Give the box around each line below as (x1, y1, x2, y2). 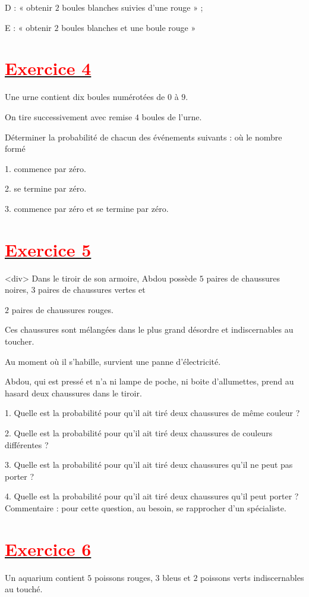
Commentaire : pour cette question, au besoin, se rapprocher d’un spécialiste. (5, 501, 286, 514)
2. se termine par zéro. (5, 182, 87, 195)
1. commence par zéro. (5, 162, 86, 174)
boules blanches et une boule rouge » (61, 21, 196, 33)
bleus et (162, 571, 191, 583)
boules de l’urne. (141, 110, 202, 123)
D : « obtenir (5, 1, 52, 13)
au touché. (5, 583, 43, 595)
